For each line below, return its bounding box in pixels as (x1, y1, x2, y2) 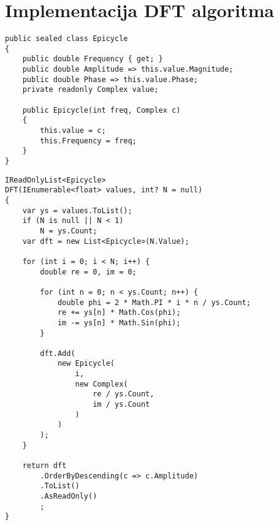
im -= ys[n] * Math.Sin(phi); (57, 318, 181, 327)
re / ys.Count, (93, 390, 155, 399)
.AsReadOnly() (40, 492, 97, 500)
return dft (22, 461, 67, 470)
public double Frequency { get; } (22, 55, 163, 64)
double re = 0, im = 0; (40, 267, 137, 276)
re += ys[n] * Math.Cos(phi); (57, 308, 181, 317)
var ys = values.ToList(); (22, 206, 132, 215)
